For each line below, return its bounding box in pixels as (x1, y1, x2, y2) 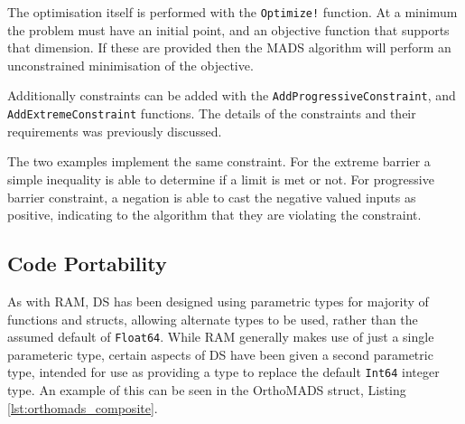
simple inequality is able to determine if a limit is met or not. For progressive (7, 169, 434, 188)
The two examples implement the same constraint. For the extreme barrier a (7, 152, 431, 171)
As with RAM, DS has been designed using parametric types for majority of (7, 291, 429, 310)
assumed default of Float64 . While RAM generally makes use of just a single (7, 327, 434, 346)
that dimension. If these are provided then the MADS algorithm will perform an (7, 38, 451, 57)
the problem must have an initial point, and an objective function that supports (7, 20, 450, 39)
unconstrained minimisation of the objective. (7, 55, 254, 74)
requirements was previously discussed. (7, 121, 222, 140)
